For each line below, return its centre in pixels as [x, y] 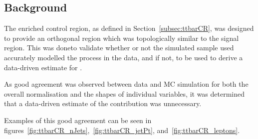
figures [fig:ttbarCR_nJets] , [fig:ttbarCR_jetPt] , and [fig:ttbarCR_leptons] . [122, 130]
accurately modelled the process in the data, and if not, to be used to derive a [124, 57]
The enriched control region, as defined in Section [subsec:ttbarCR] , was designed [129, 28]
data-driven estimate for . [43, 67]
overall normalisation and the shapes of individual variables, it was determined [125, 93]
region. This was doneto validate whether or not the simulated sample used [119, 48]
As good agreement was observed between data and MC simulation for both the [126, 84]
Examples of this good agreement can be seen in [78, 120]
